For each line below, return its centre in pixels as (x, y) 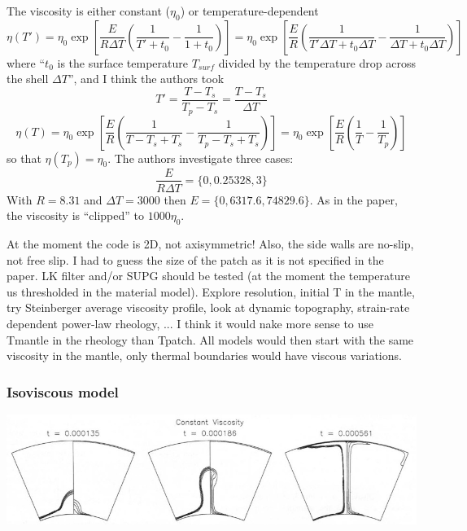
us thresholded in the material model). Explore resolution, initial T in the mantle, (211, 291)
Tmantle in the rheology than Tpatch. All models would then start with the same (210, 339)
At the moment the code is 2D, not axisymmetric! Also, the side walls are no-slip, (210, 243)
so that (24, 158)
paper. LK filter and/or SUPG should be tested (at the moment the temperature (208, 276)
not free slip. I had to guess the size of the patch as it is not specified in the (195, 259)
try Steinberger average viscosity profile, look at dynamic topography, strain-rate (208, 307)
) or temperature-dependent (249, 11)
